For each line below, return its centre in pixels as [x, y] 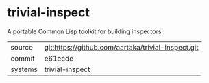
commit [23, 58]
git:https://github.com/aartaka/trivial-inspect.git [121, 47]
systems [24, 69]
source [22, 47]
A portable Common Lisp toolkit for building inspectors [84, 31]
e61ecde [59, 58]
